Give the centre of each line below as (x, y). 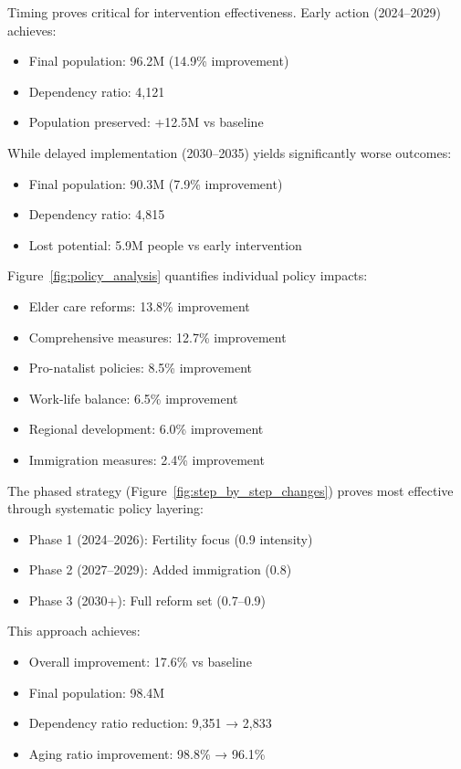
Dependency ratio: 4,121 (97, 91)
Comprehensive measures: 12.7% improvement (157, 337)
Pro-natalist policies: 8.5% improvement (141, 368)
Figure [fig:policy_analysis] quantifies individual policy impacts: (188, 275)
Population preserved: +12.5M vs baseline (146, 122)
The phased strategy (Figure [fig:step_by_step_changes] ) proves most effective (230, 490)
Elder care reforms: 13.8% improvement (139, 305)
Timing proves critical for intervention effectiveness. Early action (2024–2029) (225, 12)
